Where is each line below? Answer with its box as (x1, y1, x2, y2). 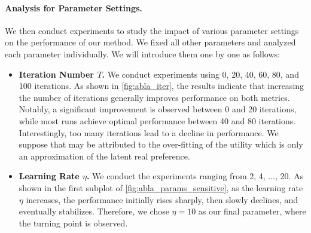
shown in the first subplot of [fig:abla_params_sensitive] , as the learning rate (19, 181, 303, 194)
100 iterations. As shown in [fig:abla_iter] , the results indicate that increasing (19, 79, 304, 92)
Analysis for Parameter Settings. (5, 1, 142, 14)
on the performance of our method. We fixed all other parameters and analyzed (5, 36, 296, 48)
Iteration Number (19, 68, 94, 80)
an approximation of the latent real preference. (19, 149, 190, 162)
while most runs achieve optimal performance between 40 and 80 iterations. (19, 114, 296, 127)
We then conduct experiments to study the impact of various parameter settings (5, 24, 299, 36)
